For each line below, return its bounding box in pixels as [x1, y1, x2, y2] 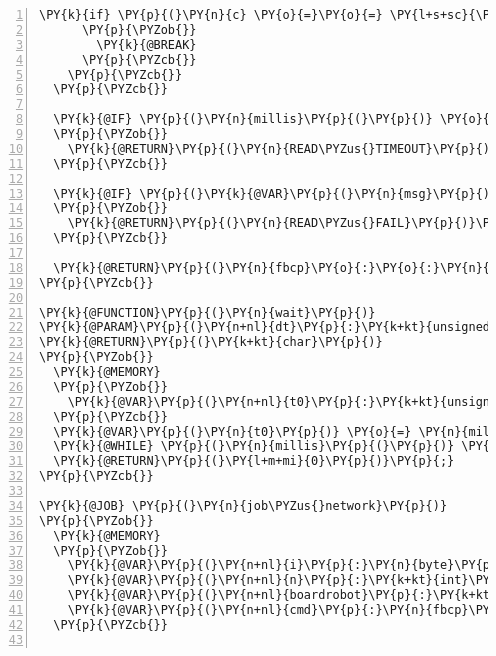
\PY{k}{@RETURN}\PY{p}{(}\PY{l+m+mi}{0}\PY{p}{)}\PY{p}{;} [53, 454, 455, 469]
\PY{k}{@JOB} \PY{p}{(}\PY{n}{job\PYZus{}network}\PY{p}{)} [39, 498, 448, 513]
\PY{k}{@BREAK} [96, 37, 197, 52]
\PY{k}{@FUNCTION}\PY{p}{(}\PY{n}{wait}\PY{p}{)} [39, 305, 376, 320]
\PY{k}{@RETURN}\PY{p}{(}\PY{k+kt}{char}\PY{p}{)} [39, 335, 383, 350]
